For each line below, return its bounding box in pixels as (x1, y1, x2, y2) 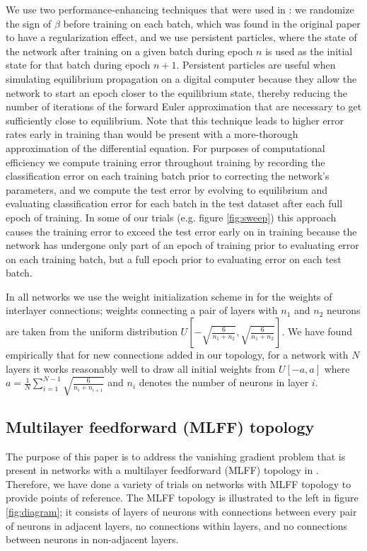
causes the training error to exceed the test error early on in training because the (6, 224, 357, 238)
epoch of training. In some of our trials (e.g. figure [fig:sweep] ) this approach (6, 209, 337, 224)
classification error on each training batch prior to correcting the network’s (6, 168, 330, 183)
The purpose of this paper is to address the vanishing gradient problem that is (6, 448, 346, 463)
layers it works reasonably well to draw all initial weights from (6, 361, 276, 376)
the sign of (6, 16, 52, 30)
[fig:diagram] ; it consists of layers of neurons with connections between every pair (6, 504, 357, 519)
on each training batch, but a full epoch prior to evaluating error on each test (6, 251, 342, 266)
